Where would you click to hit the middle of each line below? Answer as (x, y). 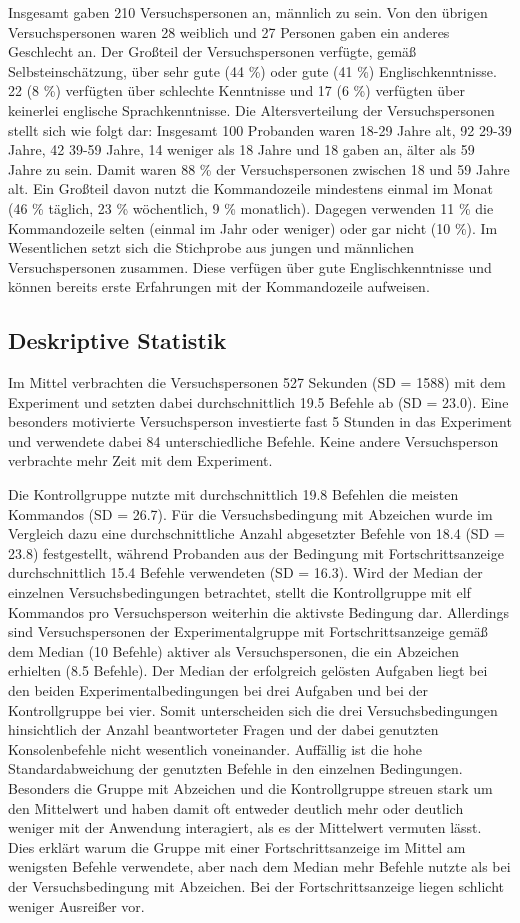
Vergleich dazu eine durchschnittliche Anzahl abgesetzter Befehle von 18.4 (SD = (256, 533)
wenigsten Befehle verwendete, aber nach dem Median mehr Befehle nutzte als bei (259, 866)
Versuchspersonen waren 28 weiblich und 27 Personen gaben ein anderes (229, 31)
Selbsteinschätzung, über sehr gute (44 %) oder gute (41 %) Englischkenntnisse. (252, 70)
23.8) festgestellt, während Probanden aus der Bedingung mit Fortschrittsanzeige (256, 552)
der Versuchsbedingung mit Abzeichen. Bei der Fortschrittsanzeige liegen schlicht (256, 885)
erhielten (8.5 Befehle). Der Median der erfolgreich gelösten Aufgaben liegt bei (248, 670)
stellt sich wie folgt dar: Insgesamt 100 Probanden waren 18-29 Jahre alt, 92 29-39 (260, 129)
